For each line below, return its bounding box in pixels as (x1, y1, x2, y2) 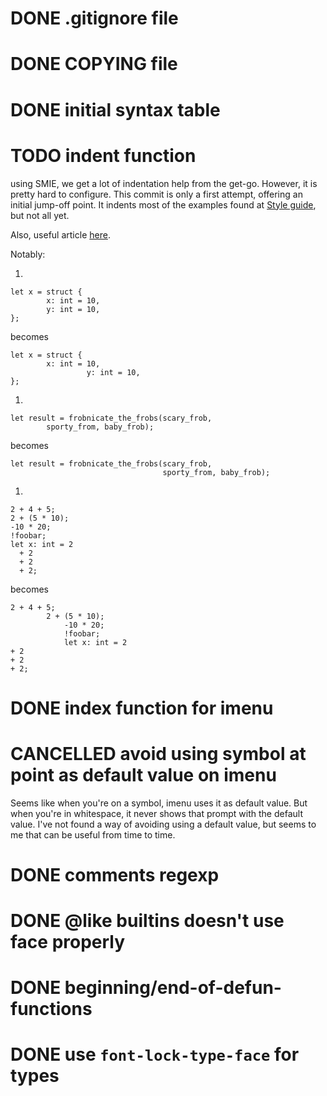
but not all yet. (10, 209, 70, 221)
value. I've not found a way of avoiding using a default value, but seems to (10, 818, 317, 830)
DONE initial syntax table (10, 98, 221, 121)
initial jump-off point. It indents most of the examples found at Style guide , (10, 198, 317, 211)
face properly (10, 931, 126, 953)
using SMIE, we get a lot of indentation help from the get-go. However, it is (10, 177, 318, 189)
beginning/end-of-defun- (64, 977, 282, 999)
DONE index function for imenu (10, 697, 274, 719)
